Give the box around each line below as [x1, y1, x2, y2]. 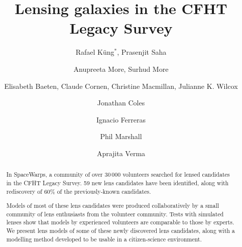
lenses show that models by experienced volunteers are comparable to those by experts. [6, 218, 234, 226]
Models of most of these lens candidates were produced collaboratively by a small [6, 201, 219, 210]
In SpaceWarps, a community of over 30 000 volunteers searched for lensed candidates [6, 170, 230, 179]
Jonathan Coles [97, 97, 145, 108]
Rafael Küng [75, 47, 114, 57]
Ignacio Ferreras [96, 114, 146, 125]
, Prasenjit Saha [117, 47, 167, 57]
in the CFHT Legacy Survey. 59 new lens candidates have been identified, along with [6, 178, 229, 187]
